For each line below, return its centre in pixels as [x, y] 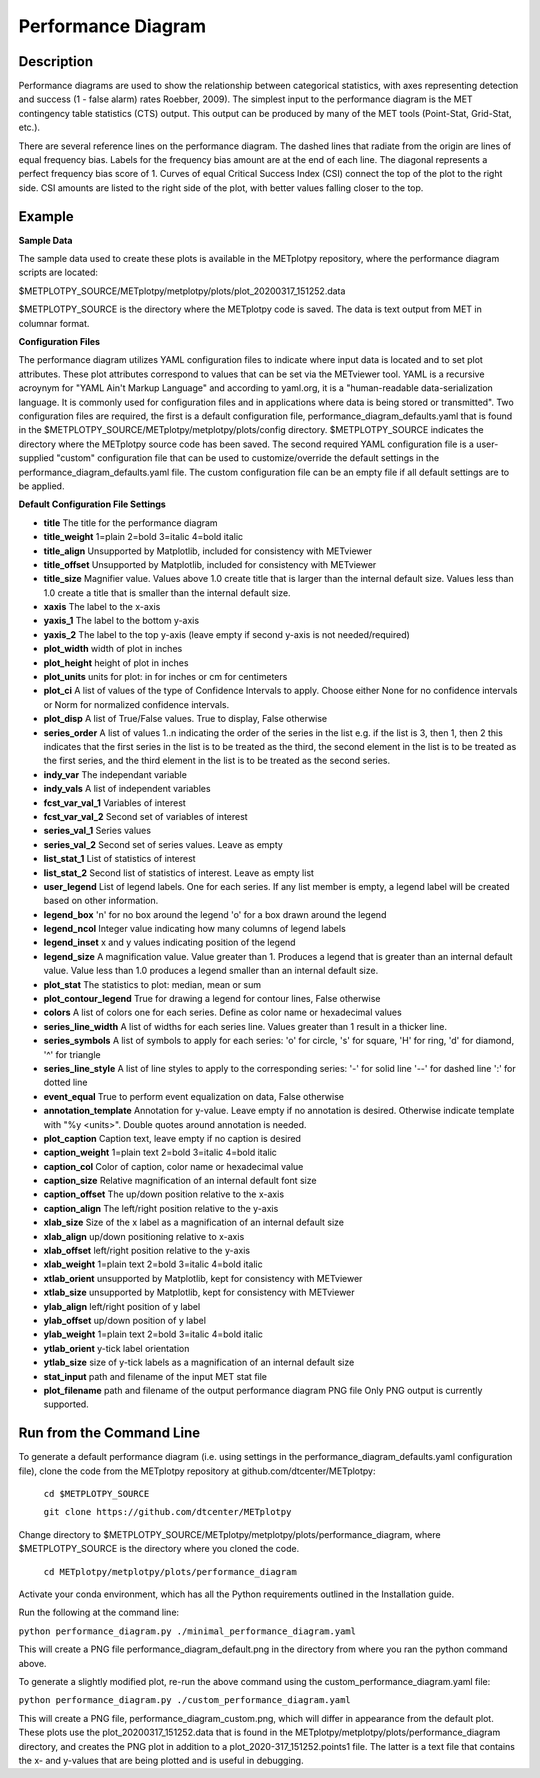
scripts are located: [58, 272]
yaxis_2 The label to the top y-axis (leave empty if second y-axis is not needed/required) [226, 634]
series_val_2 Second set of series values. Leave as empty [163, 844]
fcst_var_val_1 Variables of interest [115, 802]
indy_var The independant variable [115, 774]
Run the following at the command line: [99, 1612]
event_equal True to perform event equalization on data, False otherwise [194, 1096]
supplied [36, 458]
